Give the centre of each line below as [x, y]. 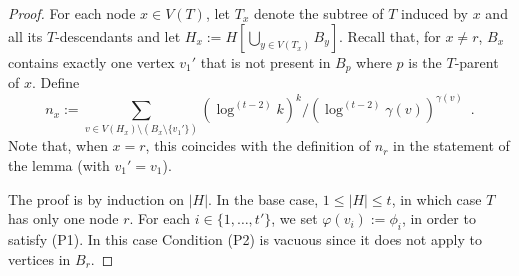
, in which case [436, 198]
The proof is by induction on [96, 198]
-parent [476, 61]
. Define [55, 82]
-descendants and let [118, 35]
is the [425, 61]
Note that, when [58, 145]
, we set [294, 218]
